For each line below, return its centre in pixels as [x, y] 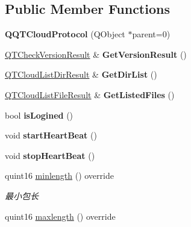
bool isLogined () [39, 115]
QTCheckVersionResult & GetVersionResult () [96, 54]
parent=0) [151, 34]
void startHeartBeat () [51, 135]
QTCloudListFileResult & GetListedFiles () [90, 94]
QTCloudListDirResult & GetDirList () [81, 74]
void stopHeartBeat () [50, 155]
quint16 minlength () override [59, 176]
